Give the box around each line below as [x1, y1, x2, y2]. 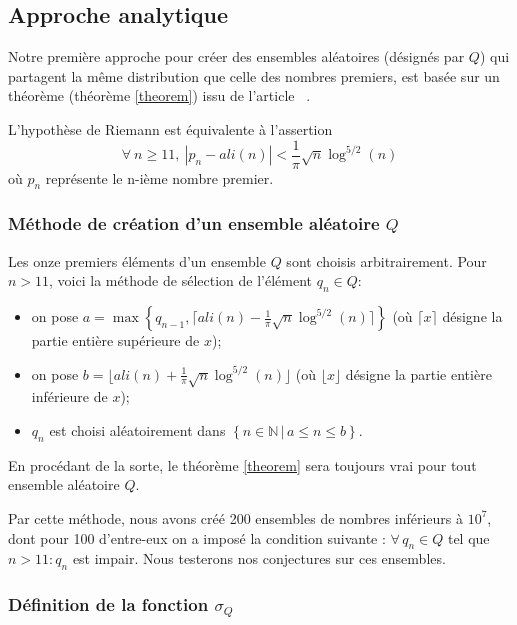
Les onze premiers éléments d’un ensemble [8, 250, 266, 271]
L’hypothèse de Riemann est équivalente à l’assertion [8, 118, 333, 139]
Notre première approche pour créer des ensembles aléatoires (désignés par [8, 46, 465, 67]
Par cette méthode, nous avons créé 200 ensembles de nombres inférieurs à [8, 507, 463, 528]
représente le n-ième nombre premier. [45, 167, 274, 188]
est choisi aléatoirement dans [49, 420, 226, 440]
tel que [447, 527, 490, 548]
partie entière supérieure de [31, 330, 200, 351]
